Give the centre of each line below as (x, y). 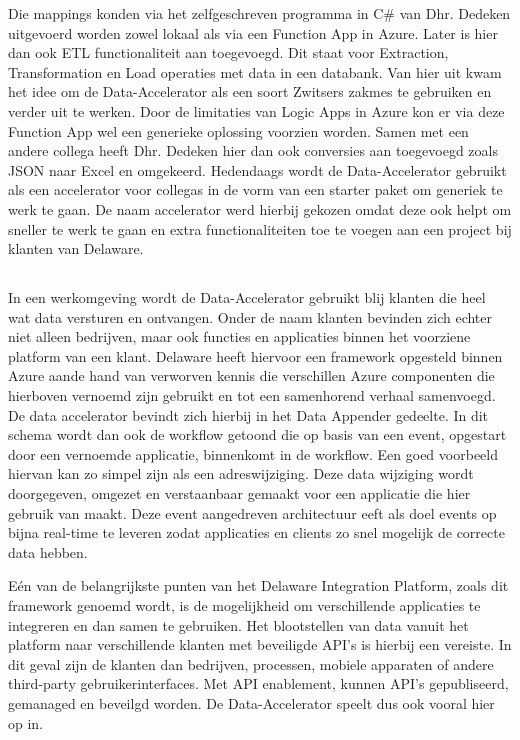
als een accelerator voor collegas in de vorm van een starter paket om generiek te (255, 189)
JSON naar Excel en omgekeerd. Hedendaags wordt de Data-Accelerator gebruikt (257, 169)
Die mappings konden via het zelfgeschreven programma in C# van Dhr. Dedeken (259, 13)
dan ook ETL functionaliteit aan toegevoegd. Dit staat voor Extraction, (228, 52)
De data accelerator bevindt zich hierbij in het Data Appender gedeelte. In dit (248, 414)
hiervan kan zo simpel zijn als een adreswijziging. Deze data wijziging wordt (241, 473)
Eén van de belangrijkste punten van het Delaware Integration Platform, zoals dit (258, 585)
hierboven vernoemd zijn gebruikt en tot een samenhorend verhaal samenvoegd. (252, 395)
